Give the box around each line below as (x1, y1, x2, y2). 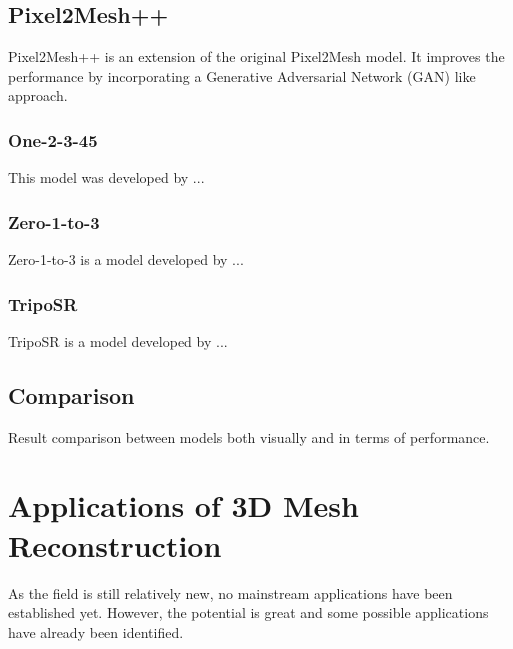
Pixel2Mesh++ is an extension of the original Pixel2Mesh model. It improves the (8, 46, 505, 67)
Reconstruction (8, 524, 222, 565)
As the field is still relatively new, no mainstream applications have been (8, 582, 453, 603)
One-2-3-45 (8, 127, 98, 152)
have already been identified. (8, 621, 184, 642)
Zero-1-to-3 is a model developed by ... (8, 249, 244, 270)
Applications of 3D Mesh (8, 485, 359, 526)
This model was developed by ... (8, 167, 205, 188)
